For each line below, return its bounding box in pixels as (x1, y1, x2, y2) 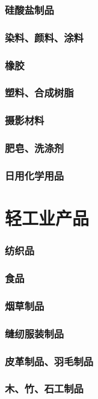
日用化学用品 (5, 168, 64, 183)
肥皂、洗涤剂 (5, 140, 64, 156)
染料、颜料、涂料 (5, 30, 84, 45)
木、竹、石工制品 (5, 381, 84, 396)
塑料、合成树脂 (5, 85, 74, 100)
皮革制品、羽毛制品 (5, 353, 94, 368)
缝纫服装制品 (5, 325, 64, 341)
